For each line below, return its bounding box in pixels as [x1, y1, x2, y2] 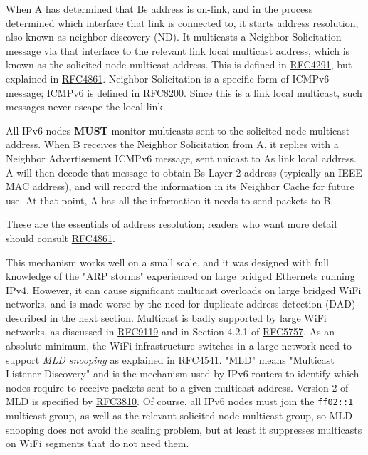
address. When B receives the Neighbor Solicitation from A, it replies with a [6, 137, 339, 152]
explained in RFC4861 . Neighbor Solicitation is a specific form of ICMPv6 [6, 70, 330, 85]
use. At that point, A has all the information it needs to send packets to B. [6, 192, 334, 207]
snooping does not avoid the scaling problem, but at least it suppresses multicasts [6, 422, 362, 436]
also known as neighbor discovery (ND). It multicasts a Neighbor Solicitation [6, 29, 342, 44]
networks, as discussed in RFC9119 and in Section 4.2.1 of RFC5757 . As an [6, 324, 335, 339]
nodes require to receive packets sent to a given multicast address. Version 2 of [6, 380, 349, 394]
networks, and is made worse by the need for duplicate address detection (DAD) [6, 296, 356, 311]
